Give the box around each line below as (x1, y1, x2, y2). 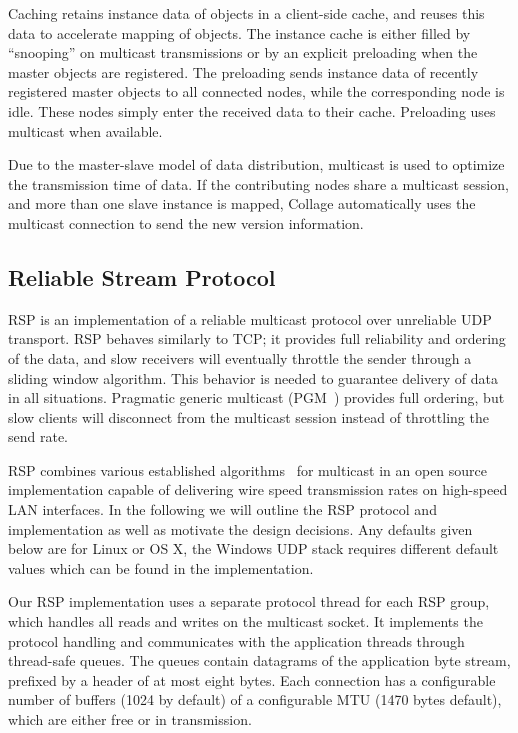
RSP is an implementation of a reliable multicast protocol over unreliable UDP (8, 308, 492, 329)
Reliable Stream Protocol (8, 261, 276, 292)
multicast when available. (8, 120, 163, 141)
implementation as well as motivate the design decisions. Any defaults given (8, 518, 473, 539)
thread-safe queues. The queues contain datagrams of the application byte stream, (8, 650, 511, 671)
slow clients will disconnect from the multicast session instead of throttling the (8, 406, 489, 427)
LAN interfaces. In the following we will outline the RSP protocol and (8, 499, 437, 520)
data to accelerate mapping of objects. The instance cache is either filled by (8, 22, 471, 43)
